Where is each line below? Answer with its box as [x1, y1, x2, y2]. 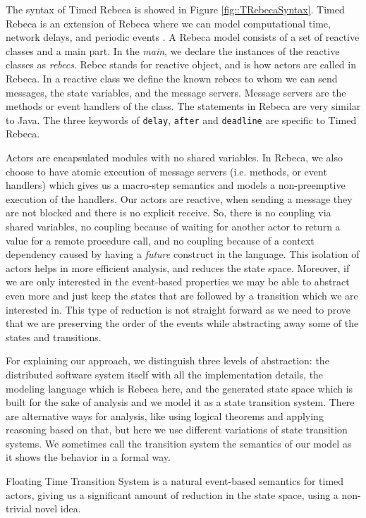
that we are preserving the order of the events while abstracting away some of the [6, 316, 359, 331]
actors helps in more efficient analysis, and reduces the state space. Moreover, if [6, 260, 350, 275]
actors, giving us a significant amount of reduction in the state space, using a [6, 487, 338, 502]
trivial [6, 501, 32, 516]
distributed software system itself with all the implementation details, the [6, 366, 324, 381]
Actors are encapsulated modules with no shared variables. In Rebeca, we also [6, 150, 343, 164]
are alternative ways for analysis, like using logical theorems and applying [6, 408, 324, 423]
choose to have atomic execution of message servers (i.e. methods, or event [6, 164, 327, 178]
